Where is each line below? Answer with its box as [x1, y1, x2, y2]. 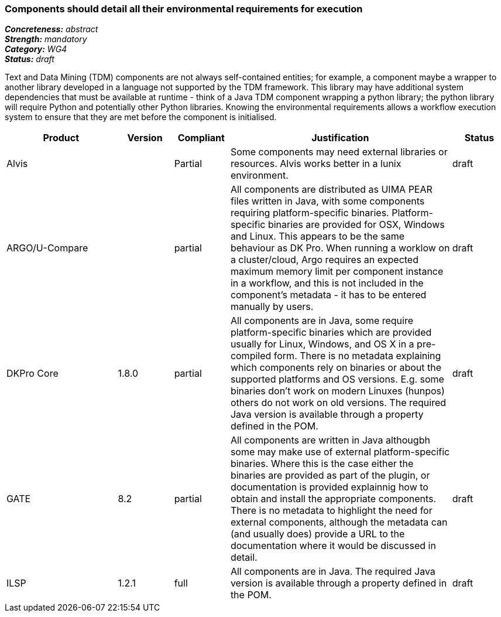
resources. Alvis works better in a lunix [230, 158, 402, 170]
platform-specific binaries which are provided [230, 326, 432, 339]
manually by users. [230, 301, 314, 313]
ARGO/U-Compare [6, 242, 88, 254]
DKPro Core [6, 367, 59, 380]
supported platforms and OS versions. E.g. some [230, 373, 444, 386]
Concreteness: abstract [5, 24, 98, 35]
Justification [311, 132, 369, 144]
